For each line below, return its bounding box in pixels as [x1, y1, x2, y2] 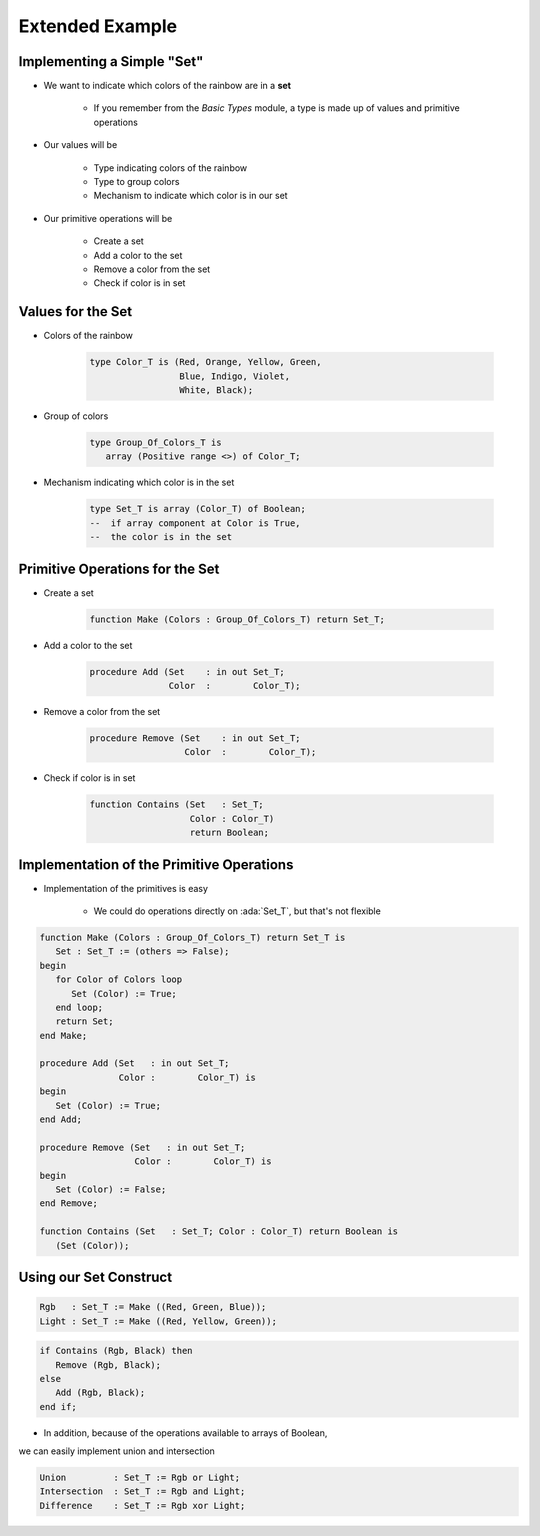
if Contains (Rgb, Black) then [39, 1345, 194, 1357]
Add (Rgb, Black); [55, 1387, 146, 1399]
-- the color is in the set [89, 531, 233, 543]
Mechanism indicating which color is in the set [43, 476, 235, 489]
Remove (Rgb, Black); [55, 1359, 162, 1370]
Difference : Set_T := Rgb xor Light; [39, 1500, 246, 1511]
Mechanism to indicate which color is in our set [93, 190, 289, 202]
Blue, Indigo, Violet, [178, 370, 290, 382]
